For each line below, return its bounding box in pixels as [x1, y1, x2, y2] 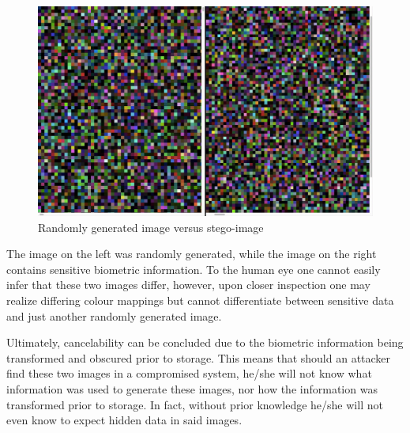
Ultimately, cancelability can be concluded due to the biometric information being [6, 334, 404, 351]
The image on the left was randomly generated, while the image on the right [6, 245, 377, 262]
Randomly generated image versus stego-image [38, 218, 264, 235]
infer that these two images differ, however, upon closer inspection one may [6, 276, 371, 293]
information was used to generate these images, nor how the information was [6, 380, 378, 397]
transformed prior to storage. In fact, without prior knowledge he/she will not [6, 396, 383, 412]
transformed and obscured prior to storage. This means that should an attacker [6, 349, 391, 366]
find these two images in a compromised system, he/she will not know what [6, 365, 372, 382]
